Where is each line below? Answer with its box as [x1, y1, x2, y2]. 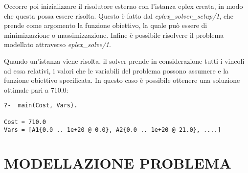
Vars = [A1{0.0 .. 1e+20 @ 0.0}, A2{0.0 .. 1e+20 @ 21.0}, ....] [4, 126, 221, 134]
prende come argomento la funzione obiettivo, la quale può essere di [4, 20, 207, 30]
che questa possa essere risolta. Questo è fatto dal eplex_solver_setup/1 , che [4, 10, 233, 21]
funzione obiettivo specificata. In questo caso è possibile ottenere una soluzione [4, 75, 240, 85]
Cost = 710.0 [4, 118, 46, 125]
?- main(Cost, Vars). [4, 102, 78, 109]
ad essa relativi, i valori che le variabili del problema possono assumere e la [4, 65, 229, 75]
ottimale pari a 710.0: [4, 84, 68, 95]
